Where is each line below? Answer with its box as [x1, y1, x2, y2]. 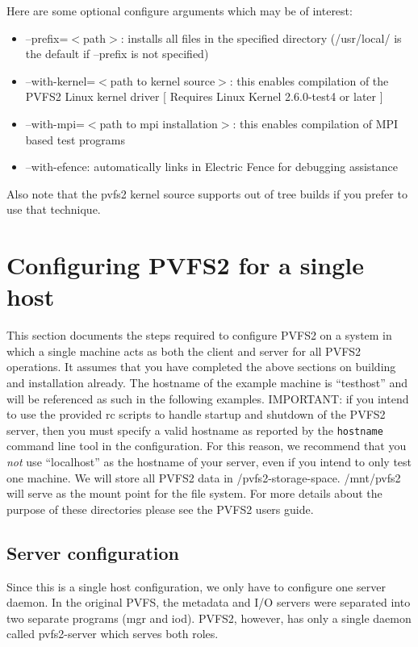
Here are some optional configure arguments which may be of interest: [6, 2, 353, 19]
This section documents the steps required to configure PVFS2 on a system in [6, 327, 392, 344]
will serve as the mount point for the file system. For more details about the [6, 485, 382, 502]
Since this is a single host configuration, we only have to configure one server [6, 578, 386, 595]
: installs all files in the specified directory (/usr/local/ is [120, 29, 402, 46]
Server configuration [6, 540, 179, 565]
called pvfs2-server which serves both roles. [6, 625, 219, 642]
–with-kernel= [25, 72, 96, 89]
